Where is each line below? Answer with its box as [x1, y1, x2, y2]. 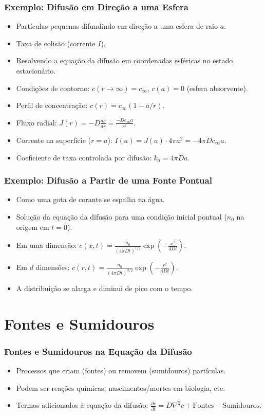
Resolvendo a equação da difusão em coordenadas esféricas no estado [16, 55, 233, 66]
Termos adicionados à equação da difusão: [16, 400, 148, 410]
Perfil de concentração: [16, 100, 88, 111]
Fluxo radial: [16, 117, 57, 128]
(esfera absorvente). [186, 82, 248, 93]
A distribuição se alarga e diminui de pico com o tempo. [16, 282, 193, 293]
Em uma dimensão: [16, 240, 77, 250]
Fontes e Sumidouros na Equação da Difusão [4, 345, 192, 357]
